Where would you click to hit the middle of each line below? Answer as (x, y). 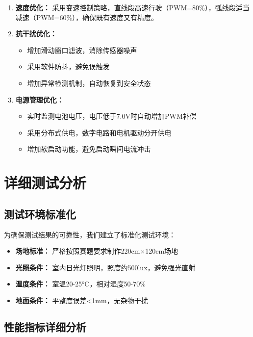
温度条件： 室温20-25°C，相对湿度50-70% (80, 284)
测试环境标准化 (40, 214)
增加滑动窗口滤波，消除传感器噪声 (82, 50)
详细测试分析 (45, 183)
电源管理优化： (39, 99)
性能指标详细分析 (45, 326)
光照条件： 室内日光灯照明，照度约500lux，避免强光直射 (105, 267)
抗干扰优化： (36, 34)
